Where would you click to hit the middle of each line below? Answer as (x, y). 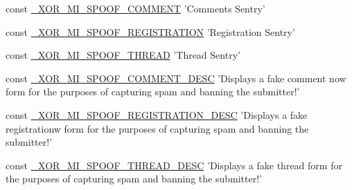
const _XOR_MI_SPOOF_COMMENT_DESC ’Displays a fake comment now (176, 78)
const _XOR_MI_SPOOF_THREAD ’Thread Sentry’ (123, 55)
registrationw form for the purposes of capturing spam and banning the (157, 128)
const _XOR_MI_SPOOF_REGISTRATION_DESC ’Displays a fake (157, 114)
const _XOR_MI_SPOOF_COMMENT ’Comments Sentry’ (135, 8)
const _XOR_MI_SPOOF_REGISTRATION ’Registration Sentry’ (150, 31)
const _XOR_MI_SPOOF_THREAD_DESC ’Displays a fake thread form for (174, 165)
